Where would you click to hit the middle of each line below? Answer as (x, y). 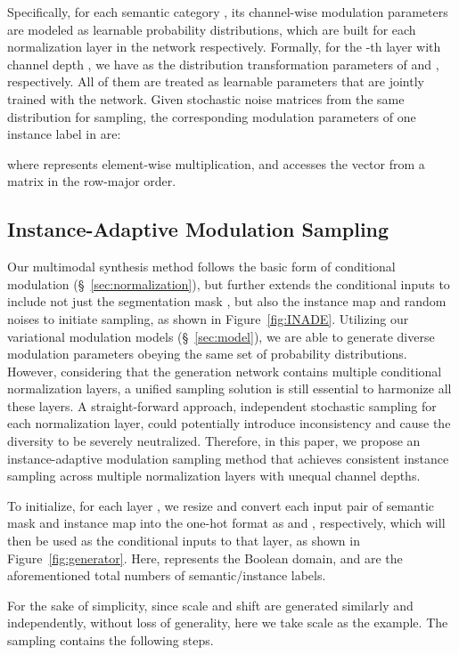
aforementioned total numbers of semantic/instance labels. (167, 575)
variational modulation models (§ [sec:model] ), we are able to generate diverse (221, 336)
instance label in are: (64, 134)
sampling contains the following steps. (111, 640)
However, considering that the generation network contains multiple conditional (225, 371)
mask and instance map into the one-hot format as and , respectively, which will (226, 523)
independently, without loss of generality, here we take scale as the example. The (228, 623)
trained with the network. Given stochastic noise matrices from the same (206, 98)
